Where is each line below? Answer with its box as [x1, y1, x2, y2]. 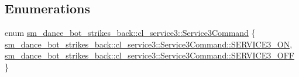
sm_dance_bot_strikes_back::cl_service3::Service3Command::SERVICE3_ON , [5, 38, 293, 50]
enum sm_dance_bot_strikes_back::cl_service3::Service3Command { [5, 27, 256, 39]
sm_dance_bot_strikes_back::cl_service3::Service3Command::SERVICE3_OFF [5, 49, 294, 61]
